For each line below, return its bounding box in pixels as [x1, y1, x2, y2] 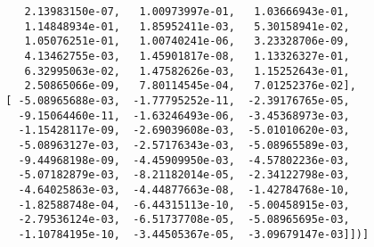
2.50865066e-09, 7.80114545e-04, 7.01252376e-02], [24, 79, 356, 93]
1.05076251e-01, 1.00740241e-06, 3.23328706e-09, [24, 35, 350, 48]
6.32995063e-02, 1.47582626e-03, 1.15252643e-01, [24, 64, 350, 78]
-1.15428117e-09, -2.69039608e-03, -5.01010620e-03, [18, 124, 350, 137]
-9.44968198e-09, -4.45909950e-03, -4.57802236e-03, [18, 153, 350, 167]
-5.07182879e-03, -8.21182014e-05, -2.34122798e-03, [18, 169, 350, 182]
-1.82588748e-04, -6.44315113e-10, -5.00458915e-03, [18, 198, 350, 211]
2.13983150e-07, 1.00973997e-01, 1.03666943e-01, [24, 5, 350, 18]
